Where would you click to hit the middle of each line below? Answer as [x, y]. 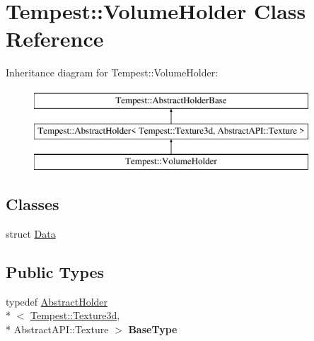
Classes [33, 204]
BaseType [153, 329]
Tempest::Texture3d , [75, 315]
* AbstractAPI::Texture [57, 329]
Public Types [55, 272]
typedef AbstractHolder [57, 301]
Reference [55, 39]
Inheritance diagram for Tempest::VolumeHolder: [112, 73]
